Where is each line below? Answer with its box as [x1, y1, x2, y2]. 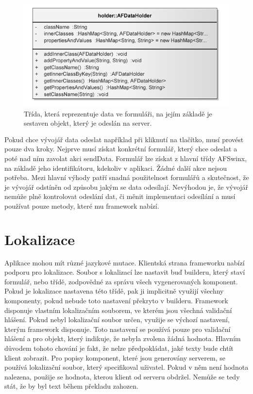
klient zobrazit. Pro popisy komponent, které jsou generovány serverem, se [4, 352, 225, 362]
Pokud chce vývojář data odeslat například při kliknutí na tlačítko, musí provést [4, 134, 244, 144]
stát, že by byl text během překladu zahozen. [4, 381, 138, 391]
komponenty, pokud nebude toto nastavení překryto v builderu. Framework [4, 295, 228, 306]
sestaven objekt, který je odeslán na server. [24, 118, 152, 128]
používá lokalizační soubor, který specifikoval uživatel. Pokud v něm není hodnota [4, 362, 249, 372]
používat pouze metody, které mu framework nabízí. [4, 200, 159, 211]
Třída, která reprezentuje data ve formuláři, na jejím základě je [24, 108, 212, 118]
